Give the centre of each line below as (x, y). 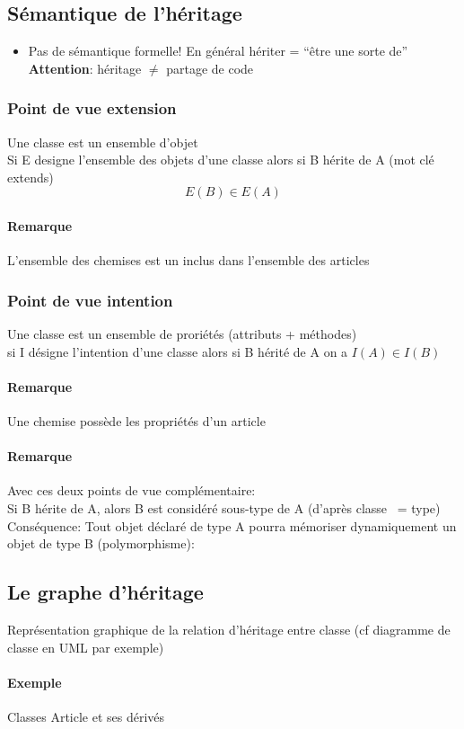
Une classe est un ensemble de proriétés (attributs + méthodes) (182, 333)
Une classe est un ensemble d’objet (103, 142)
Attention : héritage (85, 68)
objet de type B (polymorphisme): (101, 543)
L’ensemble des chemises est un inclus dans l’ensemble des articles (188, 260)
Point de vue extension (92, 108)
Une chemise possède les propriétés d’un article (136, 420)
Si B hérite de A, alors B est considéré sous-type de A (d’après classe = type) (224, 507)
